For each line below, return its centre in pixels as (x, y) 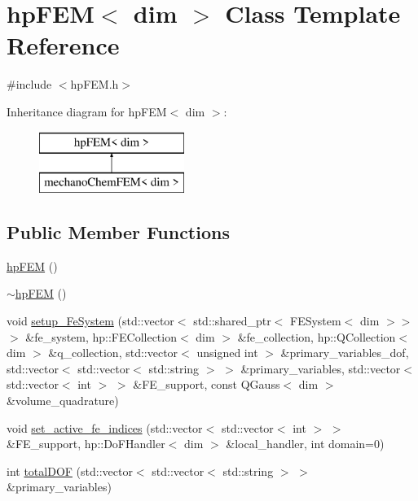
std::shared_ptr (232, 321)
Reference (63, 45)
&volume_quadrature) (63, 401)
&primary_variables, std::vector (321, 368)
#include (29, 84)
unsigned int (227, 353)
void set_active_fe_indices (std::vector (105, 427)
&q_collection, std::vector (113, 353)
